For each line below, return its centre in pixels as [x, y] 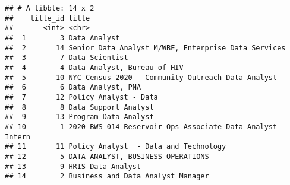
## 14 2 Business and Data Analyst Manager [107, 176]
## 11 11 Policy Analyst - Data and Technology [116, 147]
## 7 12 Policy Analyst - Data [81, 97]
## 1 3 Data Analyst [62, 38]
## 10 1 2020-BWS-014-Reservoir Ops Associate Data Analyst [141, 127]
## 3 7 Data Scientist [67, 58]
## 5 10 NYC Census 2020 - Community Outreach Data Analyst [141, 77]
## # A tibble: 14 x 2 [50, 8]
